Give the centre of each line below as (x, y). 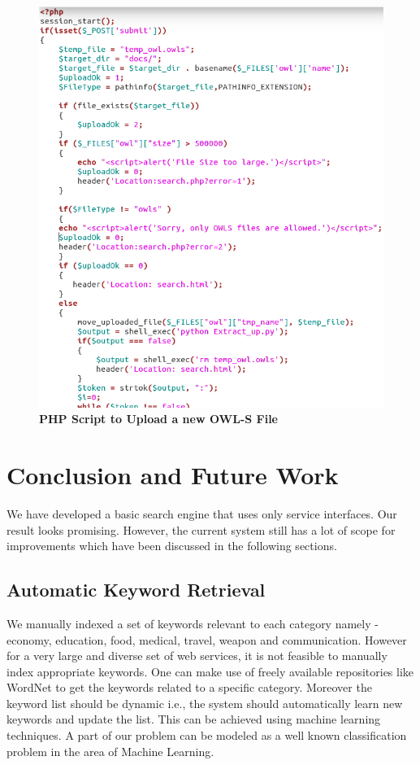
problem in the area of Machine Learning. (110, 751)
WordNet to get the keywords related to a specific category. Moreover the (189, 687)
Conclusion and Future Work (173, 474)
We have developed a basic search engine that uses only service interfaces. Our (202, 513)
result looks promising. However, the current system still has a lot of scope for (201, 529)
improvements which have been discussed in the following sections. (172, 546)
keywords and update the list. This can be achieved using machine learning (194, 719)
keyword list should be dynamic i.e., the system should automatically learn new (205, 703)
